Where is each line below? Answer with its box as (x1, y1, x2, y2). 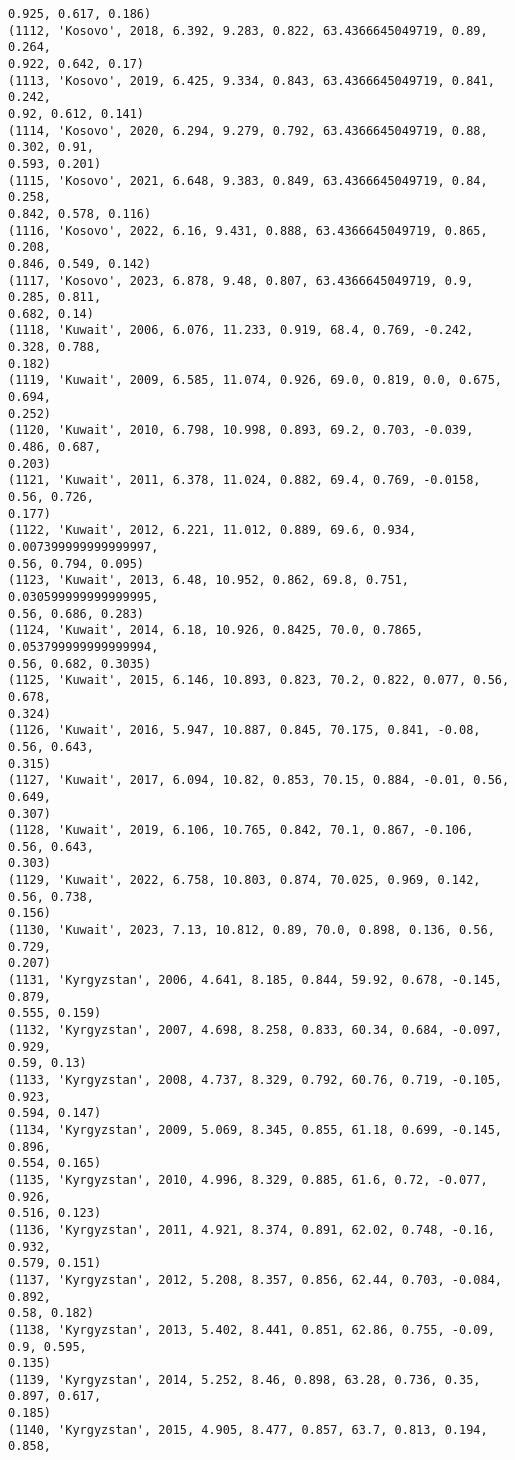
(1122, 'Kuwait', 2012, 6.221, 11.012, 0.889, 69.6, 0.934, (8, 523, 417, 538)
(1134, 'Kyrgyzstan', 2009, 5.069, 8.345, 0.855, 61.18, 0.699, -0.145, (8, 1122, 502, 1137)
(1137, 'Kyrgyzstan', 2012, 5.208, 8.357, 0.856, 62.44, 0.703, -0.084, (8, 1272, 502, 1287)
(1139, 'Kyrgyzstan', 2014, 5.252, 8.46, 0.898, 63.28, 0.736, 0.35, (8, 1372, 481, 1387)
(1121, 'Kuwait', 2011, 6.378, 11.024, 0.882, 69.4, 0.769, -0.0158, (8, 473, 481, 488)
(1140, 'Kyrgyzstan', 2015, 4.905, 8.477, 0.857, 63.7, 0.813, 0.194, (8, 1422, 488, 1437)
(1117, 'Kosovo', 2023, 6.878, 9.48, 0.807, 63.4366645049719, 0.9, (8, 273, 474, 288)
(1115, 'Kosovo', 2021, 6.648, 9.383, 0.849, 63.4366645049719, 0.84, (8, 173, 488, 188)
